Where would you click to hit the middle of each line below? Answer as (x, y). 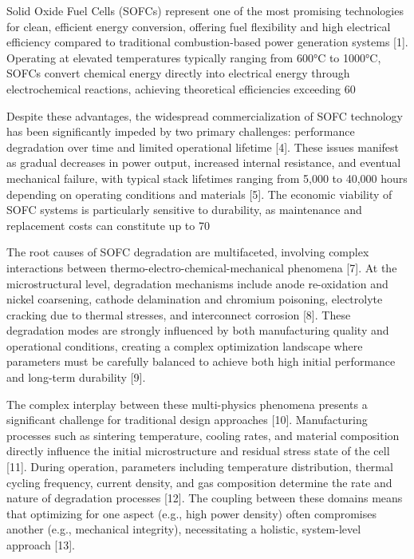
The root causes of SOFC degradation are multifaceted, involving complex (188, 252)
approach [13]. (41, 545)
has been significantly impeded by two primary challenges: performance (181, 131)
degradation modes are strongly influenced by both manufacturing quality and (198, 330)
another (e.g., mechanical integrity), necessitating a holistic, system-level (184, 529)
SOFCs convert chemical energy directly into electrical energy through (178, 73)
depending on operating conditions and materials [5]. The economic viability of (199, 194)
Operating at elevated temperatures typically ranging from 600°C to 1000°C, (194, 57)
